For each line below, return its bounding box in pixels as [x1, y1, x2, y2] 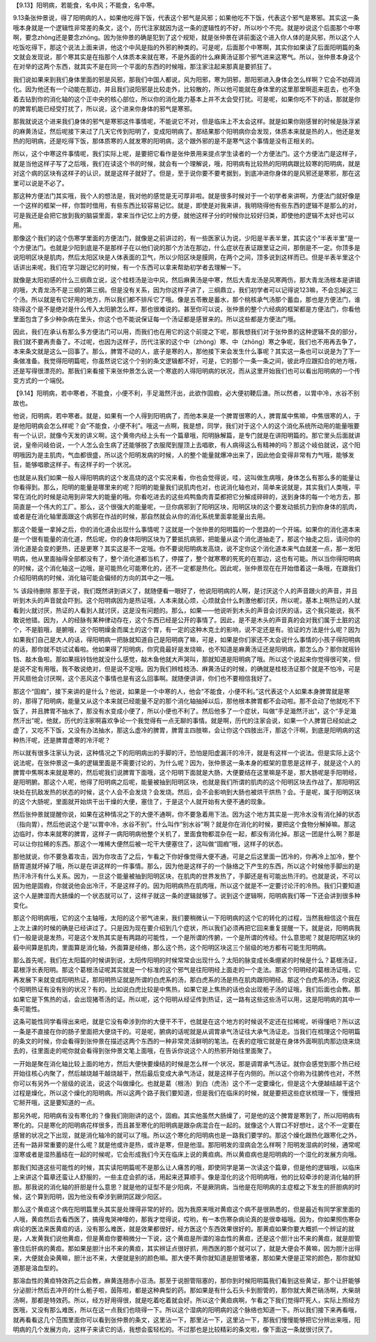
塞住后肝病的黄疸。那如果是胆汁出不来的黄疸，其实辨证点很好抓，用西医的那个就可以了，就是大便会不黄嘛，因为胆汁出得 [13, 1244, 361, 1252]
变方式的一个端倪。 [13, 376, 68, 385]
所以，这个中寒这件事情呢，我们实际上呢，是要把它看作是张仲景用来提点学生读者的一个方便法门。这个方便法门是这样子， [13, 150, 361, 158]
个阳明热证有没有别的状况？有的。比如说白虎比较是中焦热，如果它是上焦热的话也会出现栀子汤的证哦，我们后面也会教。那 [13, 985, 361, 994]
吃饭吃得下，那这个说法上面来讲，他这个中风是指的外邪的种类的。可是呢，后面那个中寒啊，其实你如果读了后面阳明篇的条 [13, 43, 361, 52]
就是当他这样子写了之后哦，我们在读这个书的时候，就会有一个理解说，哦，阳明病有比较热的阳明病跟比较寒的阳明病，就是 [13, 159, 361, 167]
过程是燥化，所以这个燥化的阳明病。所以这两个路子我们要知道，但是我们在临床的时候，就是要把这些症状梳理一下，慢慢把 [13, 1089, 361, 1097]
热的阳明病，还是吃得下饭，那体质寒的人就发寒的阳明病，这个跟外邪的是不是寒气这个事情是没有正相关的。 [13, 137, 318, 146]
